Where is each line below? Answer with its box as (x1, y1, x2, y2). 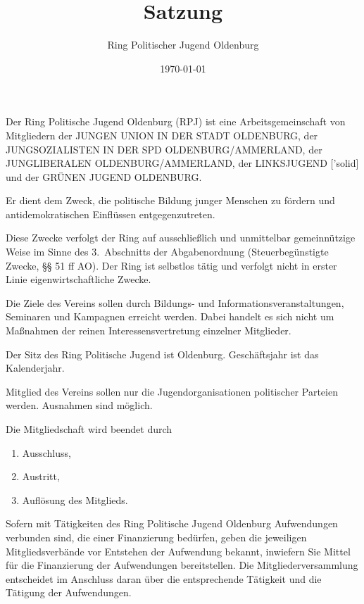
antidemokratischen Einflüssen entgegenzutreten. (6, 206, 215, 221)
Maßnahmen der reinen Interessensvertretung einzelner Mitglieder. (6, 323, 291, 338)
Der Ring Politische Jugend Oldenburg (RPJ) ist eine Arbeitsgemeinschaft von (6, 114, 346, 129)
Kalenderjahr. (6, 360, 65, 375)
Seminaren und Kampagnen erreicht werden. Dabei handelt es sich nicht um (6, 309, 334, 324)
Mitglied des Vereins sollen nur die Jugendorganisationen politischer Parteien (6, 384, 338, 398)
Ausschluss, (22, 445, 71, 460)
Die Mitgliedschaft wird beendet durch (6, 422, 172, 436)
